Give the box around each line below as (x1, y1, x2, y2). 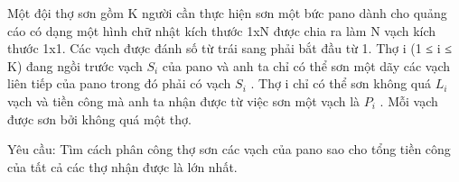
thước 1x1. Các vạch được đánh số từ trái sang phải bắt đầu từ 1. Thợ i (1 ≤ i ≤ (7, 39, 452, 58)
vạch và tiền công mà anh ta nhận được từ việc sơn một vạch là (7, 91, 361, 110)
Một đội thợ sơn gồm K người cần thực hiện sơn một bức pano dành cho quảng (7, 4, 447, 22)
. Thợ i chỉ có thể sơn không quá (250, 74, 432, 93)
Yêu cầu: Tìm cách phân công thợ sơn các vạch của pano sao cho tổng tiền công (7, 140, 451, 159)
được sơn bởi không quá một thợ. (7, 109, 192, 128)
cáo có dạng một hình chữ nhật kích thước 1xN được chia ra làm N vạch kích (7, 21, 436, 40)
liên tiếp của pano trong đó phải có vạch (7, 74, 231, 93)
